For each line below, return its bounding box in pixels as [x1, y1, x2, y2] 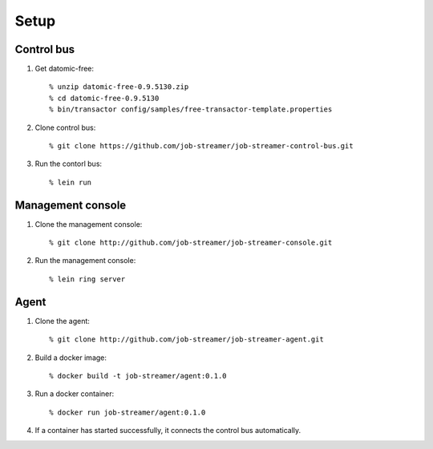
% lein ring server [49, 274, 126, 284]
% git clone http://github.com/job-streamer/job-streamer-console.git [49, 238, 333, 248]
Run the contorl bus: [34, 159, 103, 168]
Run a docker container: [34, 389, 115, 398]
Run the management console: [34, 256, 136, 265]
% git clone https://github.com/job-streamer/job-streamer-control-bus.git [49, 141, 354, 151]
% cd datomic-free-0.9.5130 [49, 93, 160, 103]
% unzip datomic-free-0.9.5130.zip [49, 83, 189, 91]
